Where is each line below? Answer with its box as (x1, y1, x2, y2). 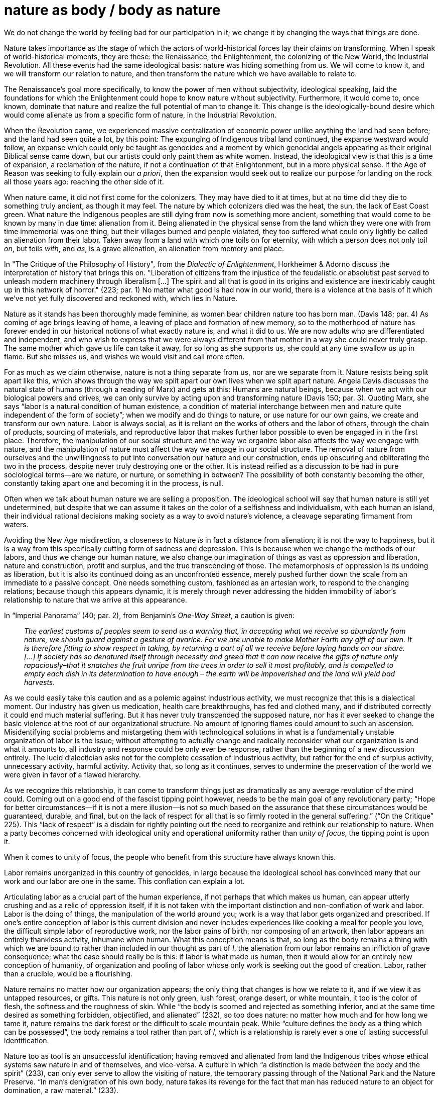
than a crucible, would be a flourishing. (4, 969, 132, 978)
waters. (4, 520, 29, 529)
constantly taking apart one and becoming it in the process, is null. (4, 478, 224, 487)
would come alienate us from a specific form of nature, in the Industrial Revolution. (4, 110, 277, 119)
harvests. (24, 677, 55, 686)
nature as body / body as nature (4, 2, 221, 19)
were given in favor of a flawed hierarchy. (4, 770, 141, 779)
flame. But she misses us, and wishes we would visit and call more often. (4, 352, 245, 361)
